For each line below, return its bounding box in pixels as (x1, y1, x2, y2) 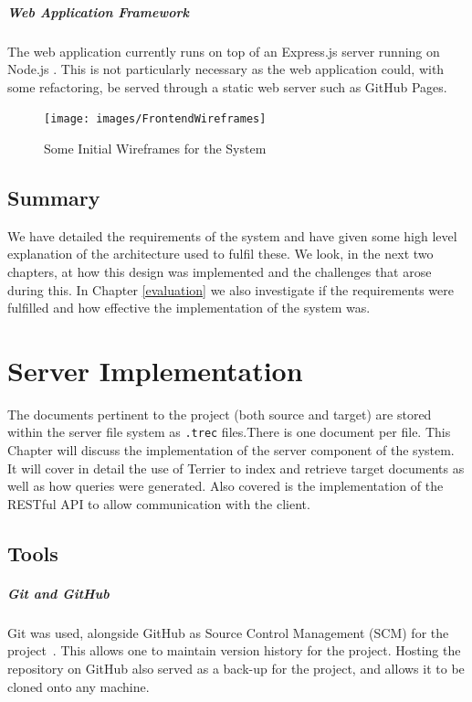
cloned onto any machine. (7, 676, 150, 696)
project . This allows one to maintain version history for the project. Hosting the (7, 641, 461, 660)
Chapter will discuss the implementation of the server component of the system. (7, 441, 455, 460)
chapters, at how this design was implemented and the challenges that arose (7, 261, 432, 281)
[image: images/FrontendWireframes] (44, 112, 267, 126)
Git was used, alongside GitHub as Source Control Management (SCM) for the (7, 622, 449, 642)
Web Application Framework (7, 2, 189, 21)
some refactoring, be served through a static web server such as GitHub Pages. (7, 77, 447, 96)
